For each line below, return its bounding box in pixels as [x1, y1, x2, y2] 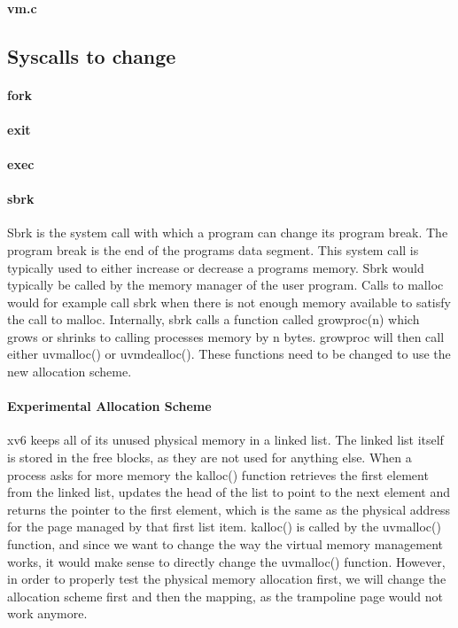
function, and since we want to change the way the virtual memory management [7, 535, 444, 554]
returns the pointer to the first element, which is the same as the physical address [7, 500, 451, 518]
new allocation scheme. [7, 362, 132, 381]
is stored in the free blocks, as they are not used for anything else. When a [7, 448, 412, 467]
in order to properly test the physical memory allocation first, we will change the [7, 570, 446, 588]
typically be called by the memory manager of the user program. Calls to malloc [7, 275, 444, 294]
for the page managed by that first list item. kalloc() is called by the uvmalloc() [7, 517, 441, 536]
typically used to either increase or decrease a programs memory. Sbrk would [7, 258, 424, 276]
